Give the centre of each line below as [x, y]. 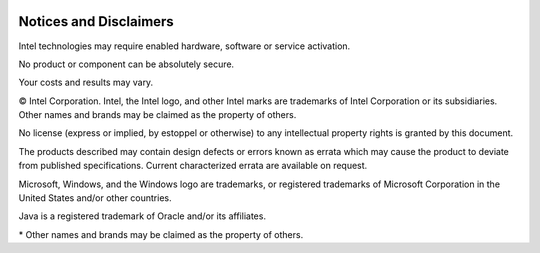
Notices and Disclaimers [96, 21]
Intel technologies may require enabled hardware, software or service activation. [184, 46]
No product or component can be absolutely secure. [126, 64]
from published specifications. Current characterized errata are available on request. [193, 166]
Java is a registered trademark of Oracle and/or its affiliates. [142, 216]
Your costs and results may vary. [86, 82]
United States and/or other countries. [95, 198]
